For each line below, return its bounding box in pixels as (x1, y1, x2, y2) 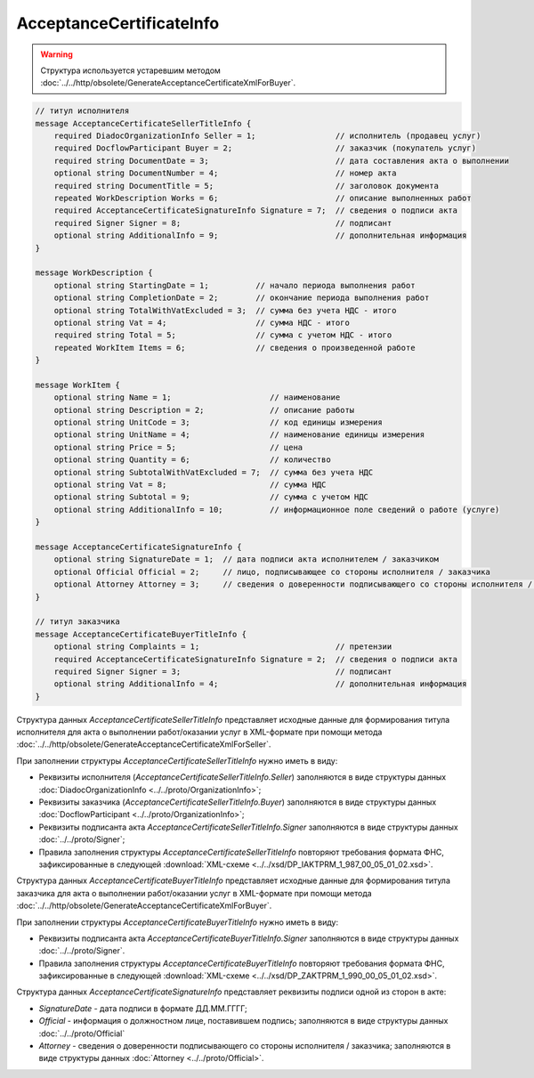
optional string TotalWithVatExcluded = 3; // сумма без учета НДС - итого (53, 305, 397, 315)
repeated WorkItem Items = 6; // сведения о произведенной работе (53, 343, 416, 353)
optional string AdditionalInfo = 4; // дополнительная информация (53, 679, 467, 689)
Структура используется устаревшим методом (40, 65, 222, 76)
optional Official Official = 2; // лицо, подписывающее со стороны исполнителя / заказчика (53, 566, 491, 577)
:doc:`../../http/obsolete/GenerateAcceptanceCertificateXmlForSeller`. (16, 739, 271, 750)
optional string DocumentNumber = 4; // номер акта (53, 168, 397, 178)
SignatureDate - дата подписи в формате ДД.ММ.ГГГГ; (38, 1002, 248, 1014)
